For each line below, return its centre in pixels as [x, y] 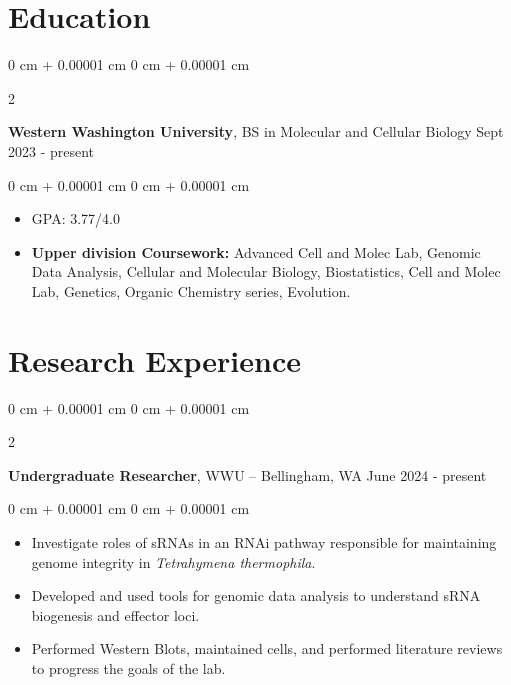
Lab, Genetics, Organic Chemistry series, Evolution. [191, 290]
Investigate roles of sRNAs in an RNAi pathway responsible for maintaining [264, 541]
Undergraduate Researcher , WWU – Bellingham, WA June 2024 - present [247, 474]
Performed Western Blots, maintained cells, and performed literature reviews [267, 648]
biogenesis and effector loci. [115, 614]
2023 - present [51, 150]
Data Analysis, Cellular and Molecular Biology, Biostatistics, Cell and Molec [266, 271]
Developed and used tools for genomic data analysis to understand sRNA [256, 595]
